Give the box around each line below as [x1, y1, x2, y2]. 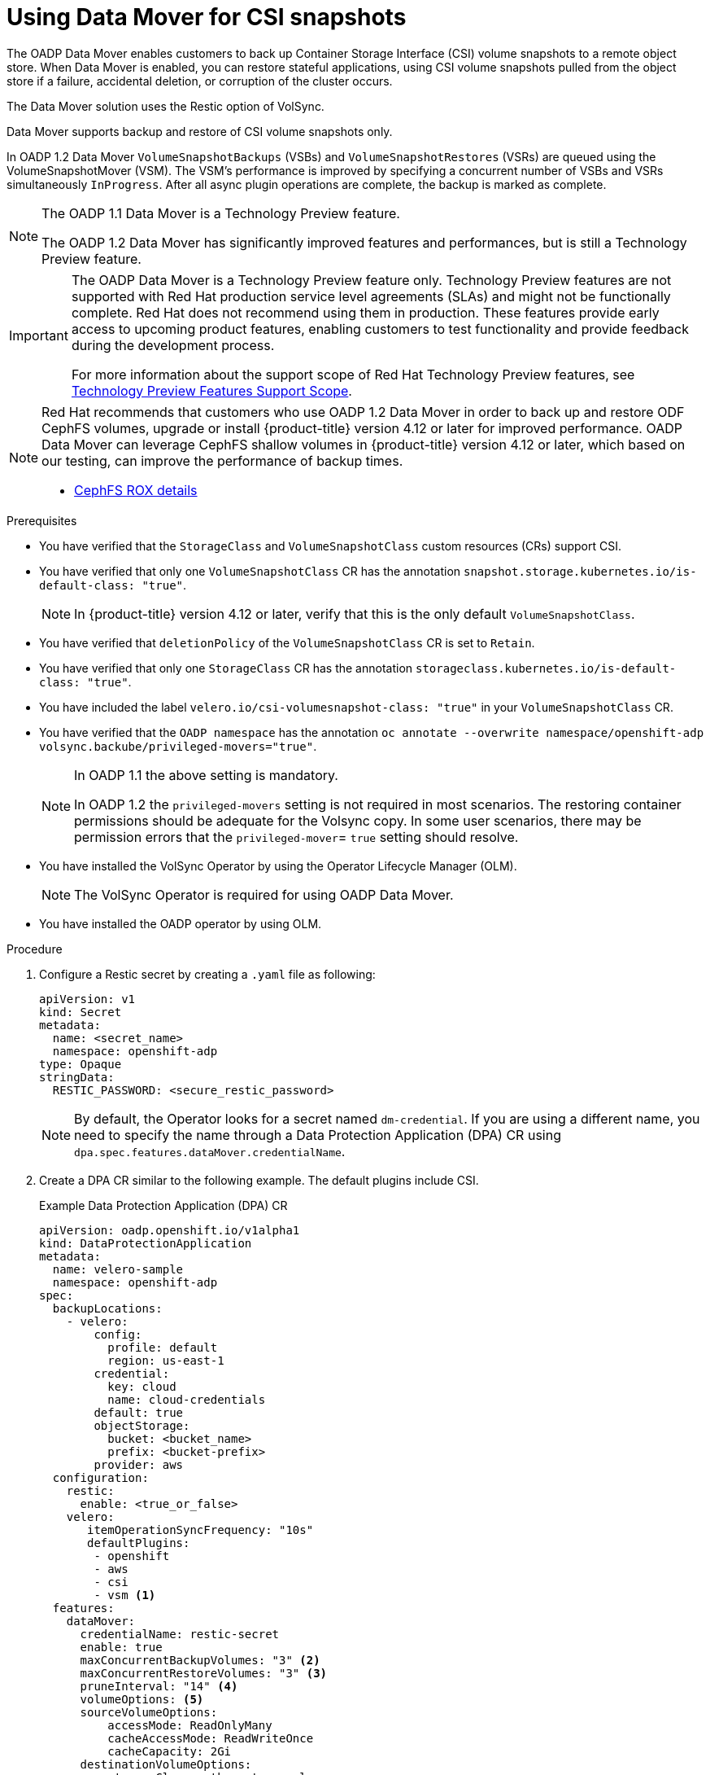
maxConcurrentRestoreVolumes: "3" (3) [80, 1666, 328, 1680]
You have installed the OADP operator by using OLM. [39, 916, 322, 931]
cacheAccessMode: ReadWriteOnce [107, 1731, 314, 1745]
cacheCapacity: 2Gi [107, 1744, 232, 1758]
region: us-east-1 [107, 1353, 224, 1367]
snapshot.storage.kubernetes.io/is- [463, 564, 697, 578]
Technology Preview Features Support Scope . [71, 382, 352, 399]
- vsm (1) [94, 1588, 156, 1602]
